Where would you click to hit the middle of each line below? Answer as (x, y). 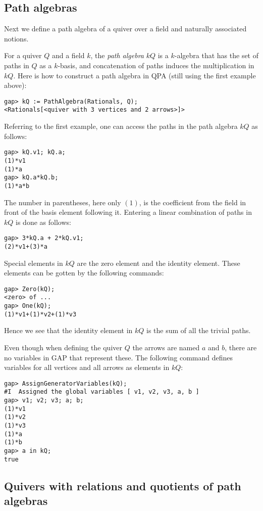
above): (15, 85)
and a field (68, 55)
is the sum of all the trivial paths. (199, 330)
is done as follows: (43, 222)
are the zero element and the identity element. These (159, 263)
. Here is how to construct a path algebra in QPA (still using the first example (135, 75)
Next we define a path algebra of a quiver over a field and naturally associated (125, 29)
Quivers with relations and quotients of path (123, 485)
